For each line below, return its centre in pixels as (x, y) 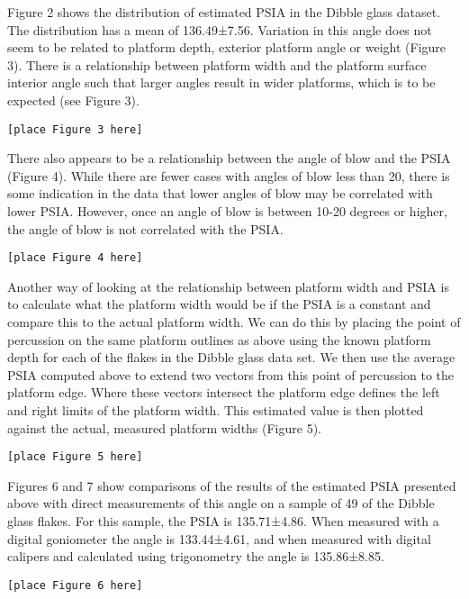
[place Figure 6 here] (75, 585)
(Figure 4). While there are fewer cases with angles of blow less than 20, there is (229, 175)
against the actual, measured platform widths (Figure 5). (165, 427)
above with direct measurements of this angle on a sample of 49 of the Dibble (221, 503)
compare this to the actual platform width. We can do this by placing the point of (234, 322)
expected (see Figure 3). (73, 100)
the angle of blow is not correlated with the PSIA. (145, 228)
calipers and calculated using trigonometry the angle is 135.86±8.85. (196, 556)
